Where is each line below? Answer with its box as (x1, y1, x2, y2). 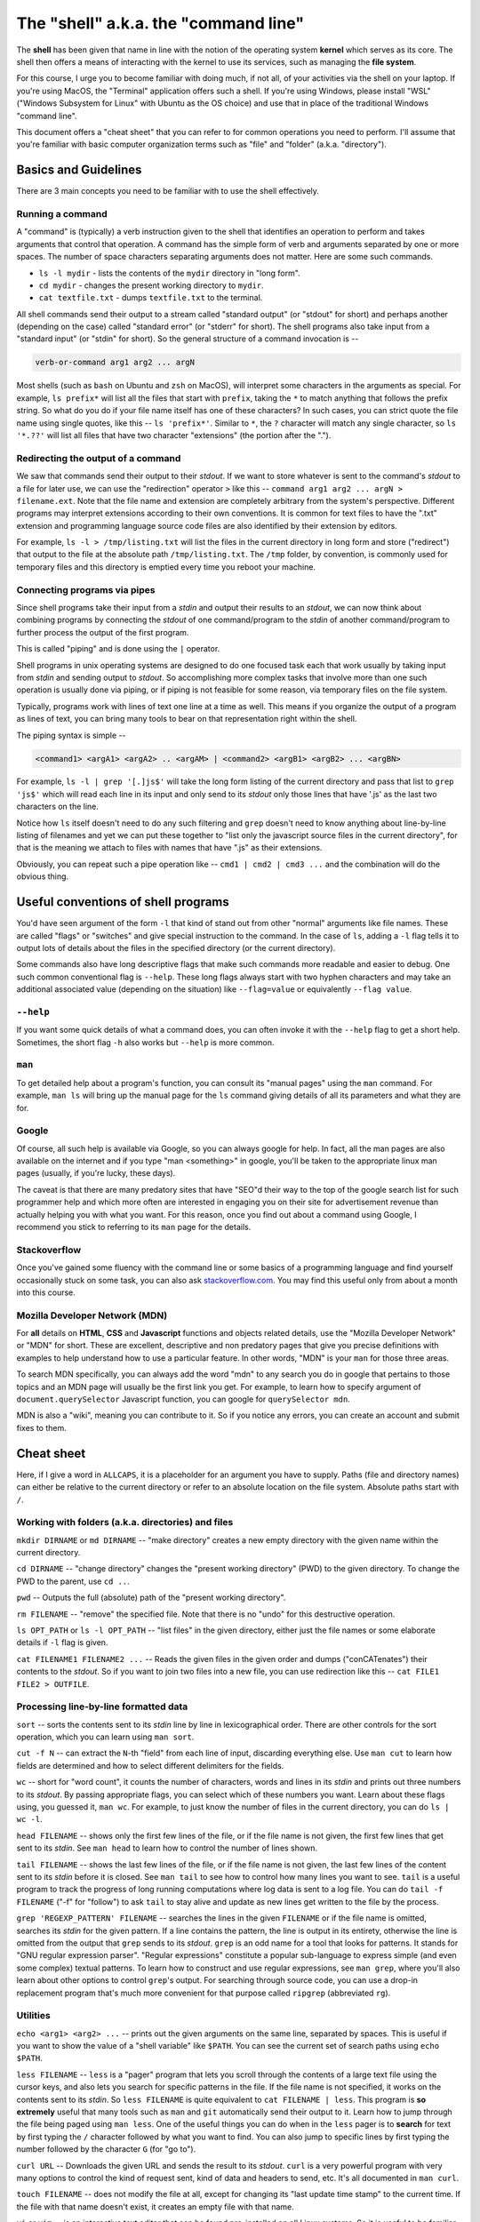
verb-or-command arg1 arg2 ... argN (35, 357, 196, 368)
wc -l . (16, 1814, 44, 1825)
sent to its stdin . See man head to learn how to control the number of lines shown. (16, 1842, 317, 1853)
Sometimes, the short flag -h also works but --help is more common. (16, 1036, 275, 1048)
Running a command (16, 207, 108, 220)
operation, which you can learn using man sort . (16, 1731, 195, 1742)
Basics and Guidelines (16, 163, 142, 178)
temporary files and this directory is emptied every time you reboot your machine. (16, 561, 316, 572)
